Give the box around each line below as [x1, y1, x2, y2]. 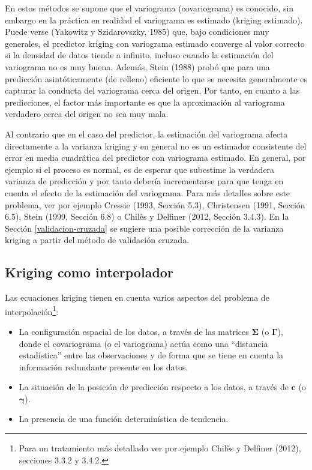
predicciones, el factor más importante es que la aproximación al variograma [5, 95, 285, 108]
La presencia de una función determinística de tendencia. [19, 412, 229, 425]
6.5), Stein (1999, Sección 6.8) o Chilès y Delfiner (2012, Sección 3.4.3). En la [5, 210, 289, 223]
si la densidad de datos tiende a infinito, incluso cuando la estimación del [5, 49, 274, 61]
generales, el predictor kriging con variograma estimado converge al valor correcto [5, 37, 305, 49]
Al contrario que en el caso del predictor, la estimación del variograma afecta [5, 127, 288, 140]
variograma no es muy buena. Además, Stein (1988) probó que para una [5, 60, 270, 73]
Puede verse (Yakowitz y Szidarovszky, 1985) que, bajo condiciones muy [5, 25, 269, 38]
